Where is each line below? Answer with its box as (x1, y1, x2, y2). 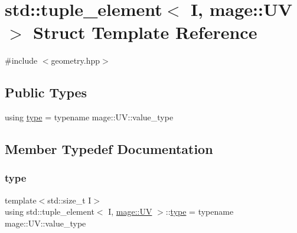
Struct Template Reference (33, 20, 257, 44)
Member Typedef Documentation (5, 140, 213, 158)
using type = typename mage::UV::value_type (5, 111, 174, 123)
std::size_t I (47, 193, 92, 206)
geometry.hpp (51, 54, 100, 67)
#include (5, 54, 38, 67)
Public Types (5, 83, 87, 101)
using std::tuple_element (5, 205, 94, 218)
